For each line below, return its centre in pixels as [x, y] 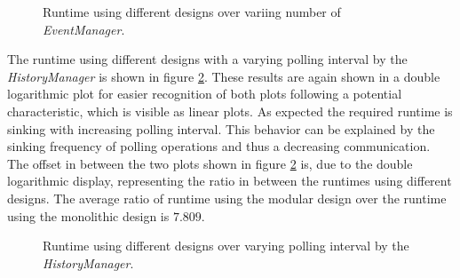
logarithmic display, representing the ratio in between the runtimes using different [230, 181]
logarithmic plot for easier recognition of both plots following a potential [205, 94]
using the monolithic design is [88, 215]
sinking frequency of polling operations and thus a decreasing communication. [219, 146]
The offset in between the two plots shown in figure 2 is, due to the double [210, 163]
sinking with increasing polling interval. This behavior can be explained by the [221, 128]
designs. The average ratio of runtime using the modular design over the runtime [227, 198]
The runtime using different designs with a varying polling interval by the [207, 59]
